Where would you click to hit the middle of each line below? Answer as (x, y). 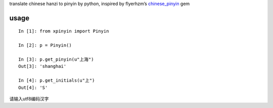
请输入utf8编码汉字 (29, 98)
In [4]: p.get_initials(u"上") (57, 81)
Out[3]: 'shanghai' (42, 66)
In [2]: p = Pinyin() (45, 45)
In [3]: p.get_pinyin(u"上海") (56, 59)
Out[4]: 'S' (33, 87)
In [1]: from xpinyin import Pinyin (64, 31)
